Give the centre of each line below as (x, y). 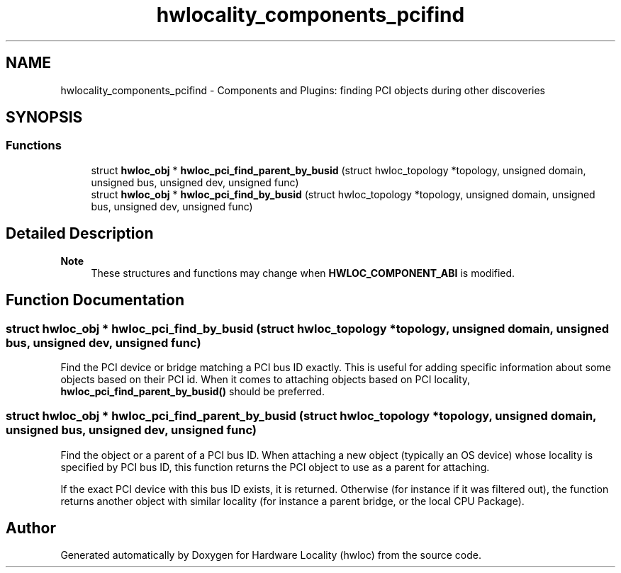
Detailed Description (80, 234)
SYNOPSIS (44, 118)
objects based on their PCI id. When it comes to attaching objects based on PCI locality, (265, 379)
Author (31, 528)
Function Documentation (95, 300)
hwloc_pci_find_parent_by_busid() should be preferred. (192, 391)
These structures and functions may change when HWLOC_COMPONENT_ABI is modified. (303, 273)
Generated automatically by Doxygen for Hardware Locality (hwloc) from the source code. (271, 555)
